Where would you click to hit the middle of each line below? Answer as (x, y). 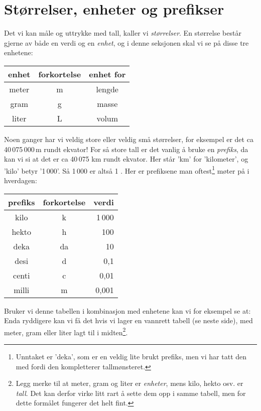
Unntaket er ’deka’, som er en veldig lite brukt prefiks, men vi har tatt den (131, 356)
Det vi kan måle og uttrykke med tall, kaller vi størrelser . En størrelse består (123, 33)
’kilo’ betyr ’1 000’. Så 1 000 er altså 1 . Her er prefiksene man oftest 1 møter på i (127, 170)
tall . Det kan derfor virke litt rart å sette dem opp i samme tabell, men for (131, 393)
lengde (107, 89)
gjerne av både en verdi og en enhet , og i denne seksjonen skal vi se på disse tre (126, 42)
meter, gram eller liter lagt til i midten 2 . (66, 331)
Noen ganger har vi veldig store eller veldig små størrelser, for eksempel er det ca (129, 139)
